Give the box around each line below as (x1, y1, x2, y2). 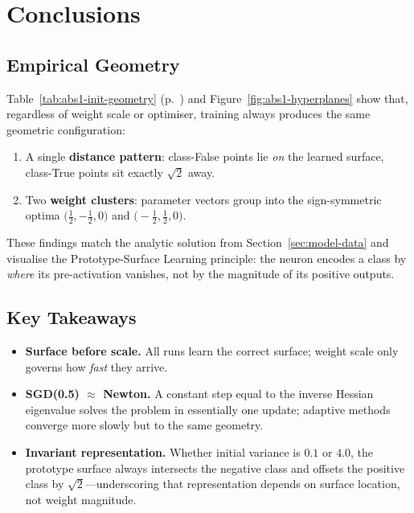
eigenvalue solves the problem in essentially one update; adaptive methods (25, 400, 391, 417)
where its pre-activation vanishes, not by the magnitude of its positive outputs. (6, 265, 395, 282)
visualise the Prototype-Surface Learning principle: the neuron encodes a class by (6, 249, 407, 266)
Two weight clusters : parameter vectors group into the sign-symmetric (25, 191, 382, 207)
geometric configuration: (6, 121, 125, 137)
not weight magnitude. (25, 490, 137, 507)
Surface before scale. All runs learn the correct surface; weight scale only (25, 342, 399, 359)
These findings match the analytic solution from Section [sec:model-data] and (6, 233, 389, 250)
